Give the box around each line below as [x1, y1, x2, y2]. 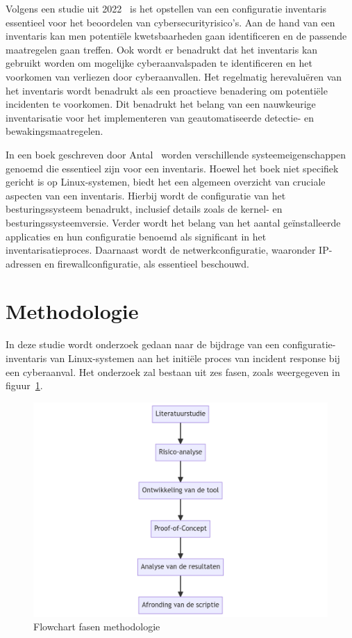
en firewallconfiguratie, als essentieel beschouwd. [44, 256, 249, 270]
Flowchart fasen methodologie [33, 619, 160, 634]
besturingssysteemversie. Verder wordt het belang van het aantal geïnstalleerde [6, 215, 341, 229]
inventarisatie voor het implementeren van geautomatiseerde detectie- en [6, 110, 314, 124]
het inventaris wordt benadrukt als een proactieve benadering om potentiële [6, 83, 328, 97]
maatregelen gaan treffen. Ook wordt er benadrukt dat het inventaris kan [6, 42, 318, 56]
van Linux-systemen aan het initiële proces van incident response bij [49, 351, 340, 365]
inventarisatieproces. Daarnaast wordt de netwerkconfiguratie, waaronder [6, 243, 316, 257]
